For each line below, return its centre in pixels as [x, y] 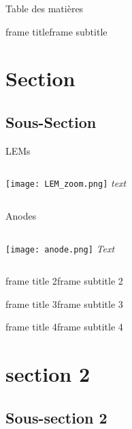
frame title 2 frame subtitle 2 [64, 281]
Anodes [21, 216]
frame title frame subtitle [56, 31]
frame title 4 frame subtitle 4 [64, 327]
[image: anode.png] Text [60, 248]
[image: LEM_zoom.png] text [66, 183]
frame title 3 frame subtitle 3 [64, 303]
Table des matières [45, 8]
